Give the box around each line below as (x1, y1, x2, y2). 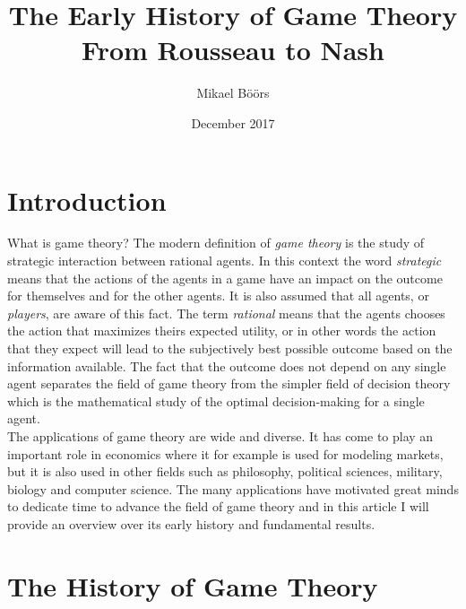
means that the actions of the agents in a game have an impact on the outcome (7, 268, 443, 287)
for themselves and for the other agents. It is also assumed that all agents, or (7, 286, 429, 305)
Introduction (7, 181, 167, 218)
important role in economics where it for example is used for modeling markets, (7, 444, 444, 463)
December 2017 (191, 113, 275, 132)
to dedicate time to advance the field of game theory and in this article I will (7, 497, 429, 516)
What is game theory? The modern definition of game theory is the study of (7, 233, 425, 252)
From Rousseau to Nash (82, 31, 384, 68)
